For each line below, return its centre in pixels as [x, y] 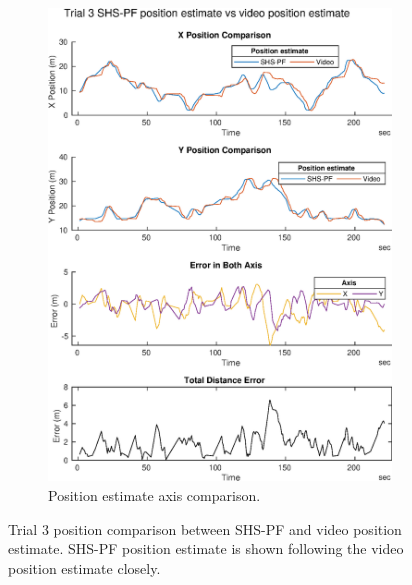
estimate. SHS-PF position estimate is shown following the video [206, 548]
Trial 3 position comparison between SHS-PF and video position [205, 528]
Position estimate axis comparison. [154, 495]
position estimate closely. [84, 567]
